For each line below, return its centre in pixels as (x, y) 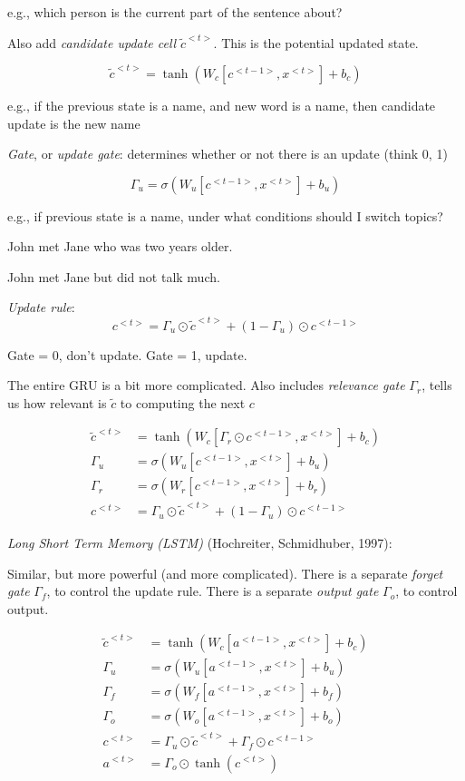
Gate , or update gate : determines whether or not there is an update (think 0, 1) (228, 154)
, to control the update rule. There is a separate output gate (213, 591)
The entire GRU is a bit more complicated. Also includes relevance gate (206, 385)
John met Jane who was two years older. (120, 246)
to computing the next (183, 402)
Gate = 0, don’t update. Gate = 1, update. (127, 354)
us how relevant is (57, 402)
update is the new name (74, 123)
